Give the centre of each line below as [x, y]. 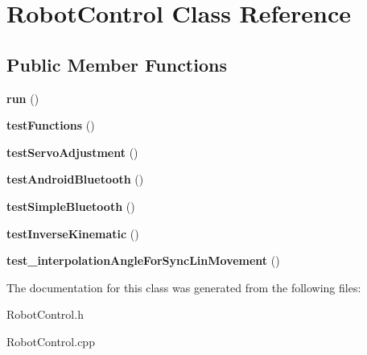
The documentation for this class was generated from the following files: [184, 287]
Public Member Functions [117, 64]
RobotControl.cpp [51, 341]
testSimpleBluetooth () [71, 206]
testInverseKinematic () [73, 233]
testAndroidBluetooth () [75, 179]
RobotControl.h [45, 314]
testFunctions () [51, 125]
